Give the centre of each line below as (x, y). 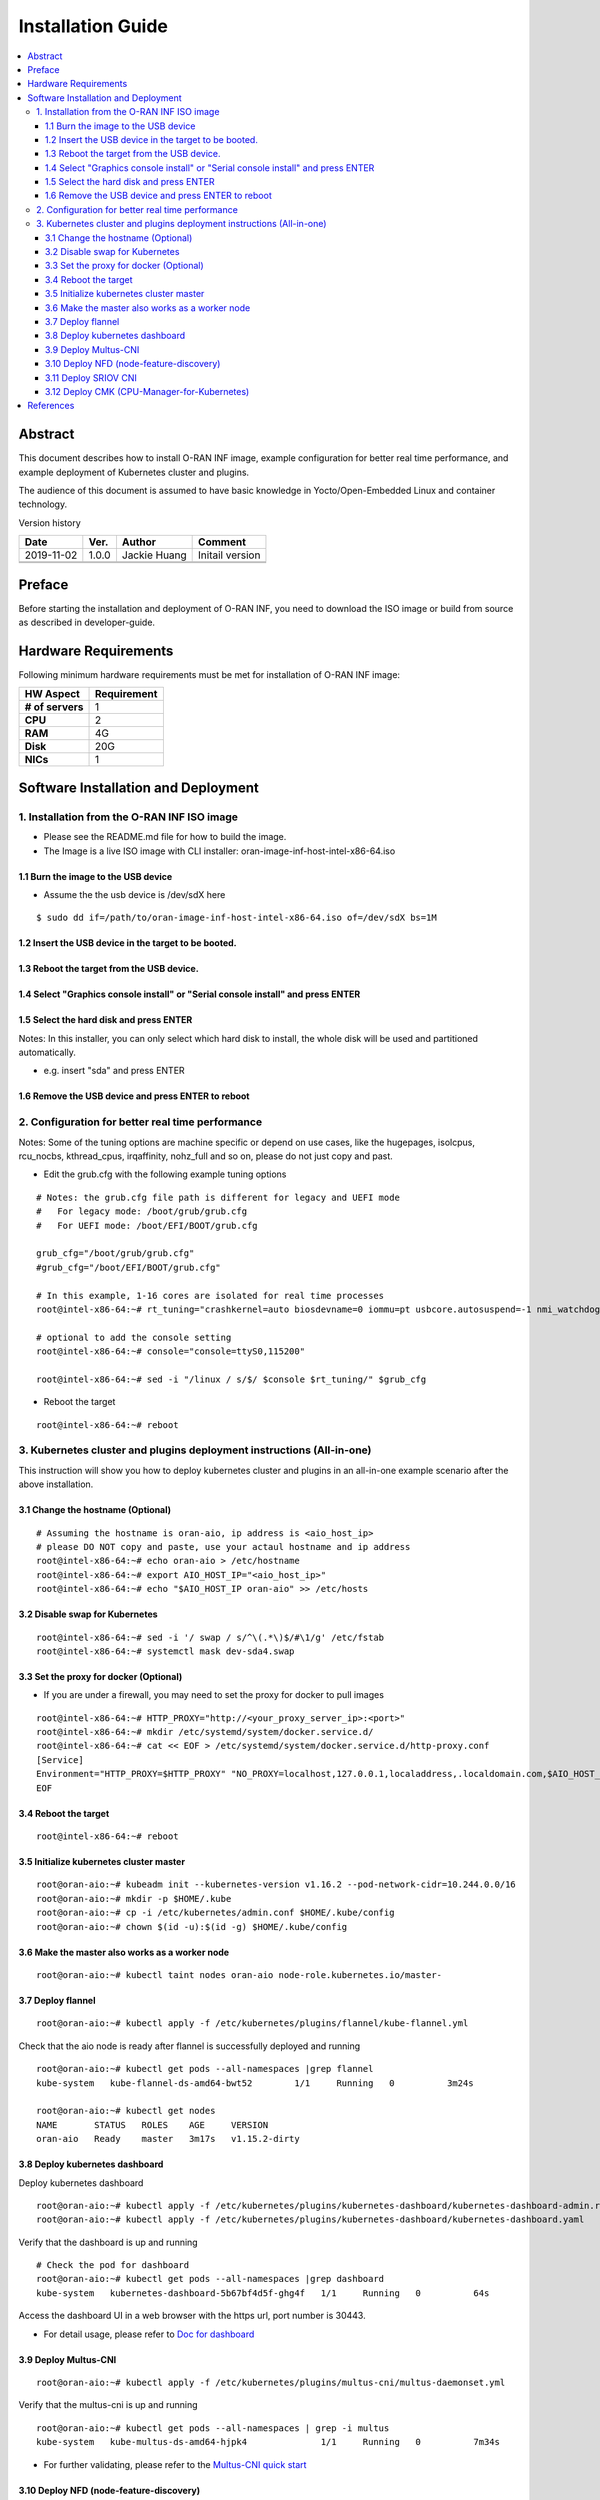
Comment (222, 542)
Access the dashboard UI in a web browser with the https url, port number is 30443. (192, 2316)
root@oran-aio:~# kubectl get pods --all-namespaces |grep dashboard (210, 2279)
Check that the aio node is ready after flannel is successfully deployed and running (189, 2046)
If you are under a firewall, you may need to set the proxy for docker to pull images (214, 1695)
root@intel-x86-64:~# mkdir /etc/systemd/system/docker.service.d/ (205, 1732)
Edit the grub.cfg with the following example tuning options (165, 1174)
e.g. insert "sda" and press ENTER (114, 1071)
